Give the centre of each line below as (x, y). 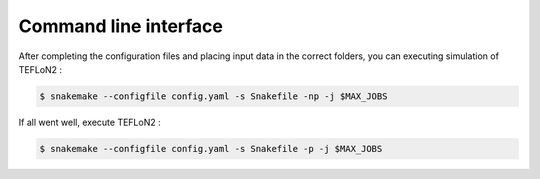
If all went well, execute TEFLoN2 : (89, 122)
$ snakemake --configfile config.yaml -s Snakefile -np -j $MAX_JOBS (213, 96)
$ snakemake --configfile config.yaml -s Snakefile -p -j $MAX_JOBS (211, 148)
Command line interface (121, 26)
